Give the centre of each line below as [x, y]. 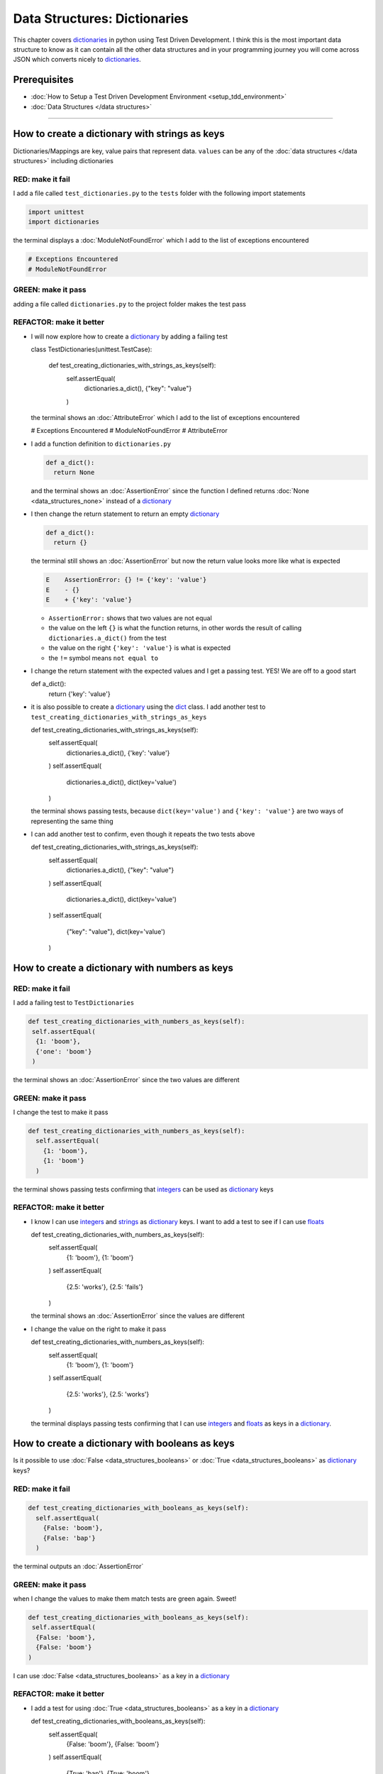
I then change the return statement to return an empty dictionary [125, 514]
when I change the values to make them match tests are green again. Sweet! [125, 1599]
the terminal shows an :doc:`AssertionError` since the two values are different [127, 1079]
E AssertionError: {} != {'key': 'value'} [126, 580]
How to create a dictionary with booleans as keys [124, 1444]
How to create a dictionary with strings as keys [119, 134]
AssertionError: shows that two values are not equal [130, 618]
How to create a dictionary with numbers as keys [123, 968]
